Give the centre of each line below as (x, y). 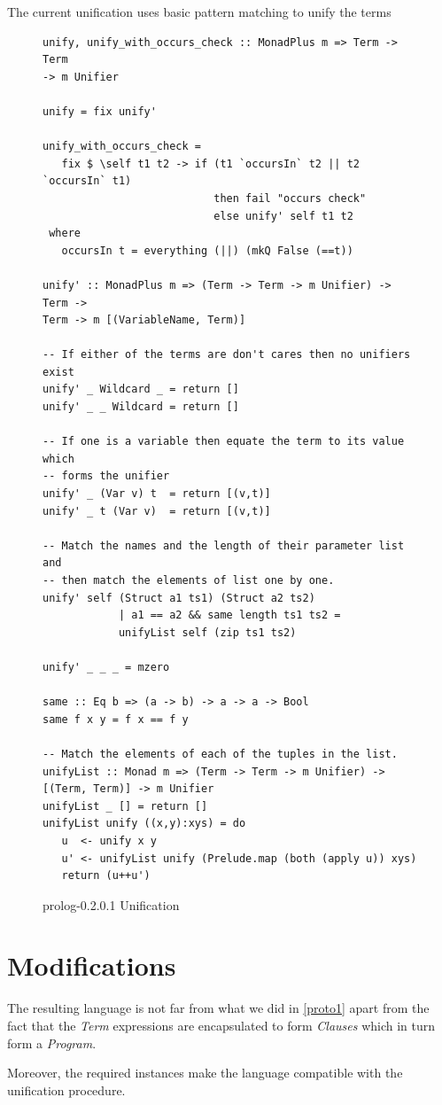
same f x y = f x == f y (116, 719)
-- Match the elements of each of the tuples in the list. (220, 754)
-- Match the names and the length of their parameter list (224, 545)
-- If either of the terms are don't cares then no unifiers (227, 355)
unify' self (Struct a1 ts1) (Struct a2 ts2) (179, 598)
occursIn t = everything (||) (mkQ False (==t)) (207, 250)
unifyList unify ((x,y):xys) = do (144, 824)
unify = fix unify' (100, 111)
